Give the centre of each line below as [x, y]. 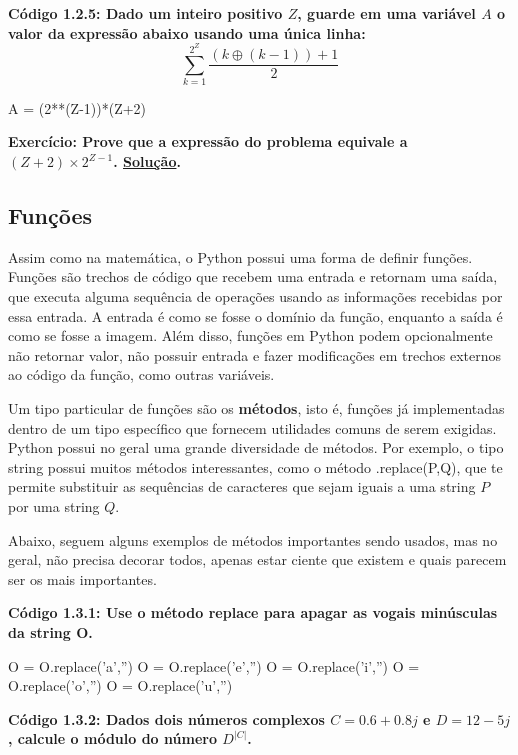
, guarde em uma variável [386, 13]
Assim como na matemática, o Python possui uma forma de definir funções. [240, 256]
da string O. [50, 631]
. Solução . [147, 161]
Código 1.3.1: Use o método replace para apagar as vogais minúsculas [253, 612]
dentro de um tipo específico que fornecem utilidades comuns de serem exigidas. [252, 427]
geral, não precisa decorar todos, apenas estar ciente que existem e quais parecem [257, 559]
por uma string [54, 505]
